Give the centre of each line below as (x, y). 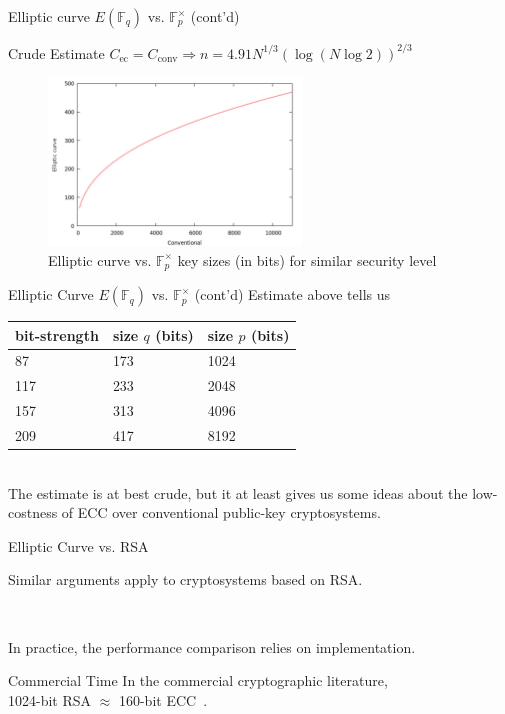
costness (33, 512)
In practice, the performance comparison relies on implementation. (212, 646)
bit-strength (57, 334)
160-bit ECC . (163, 699)
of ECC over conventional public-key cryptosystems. (221, 512)
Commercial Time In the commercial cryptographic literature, (198, 680)
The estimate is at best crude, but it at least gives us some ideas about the (238, 492)
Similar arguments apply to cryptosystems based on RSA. (185, 579)
